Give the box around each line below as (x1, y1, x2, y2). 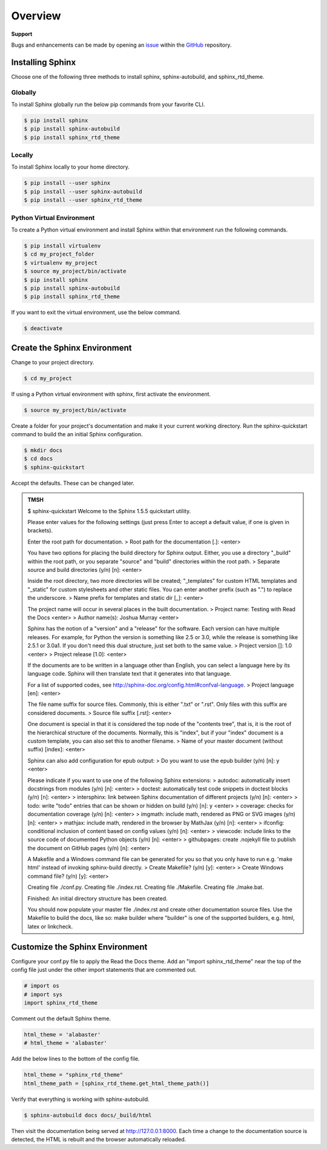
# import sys (24, 991, 63, 998)
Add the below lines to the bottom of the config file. (11, 1055, 140, 1063)
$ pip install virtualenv (24, 242, 101, 249)
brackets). (27, 527, 53, 534)
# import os (24, 982, 60, 989)
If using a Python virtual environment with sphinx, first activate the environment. (11, 390, 211, 397)
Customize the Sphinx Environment (11, 942, 148, 952)
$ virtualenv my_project (24, 259, 98, 266)
